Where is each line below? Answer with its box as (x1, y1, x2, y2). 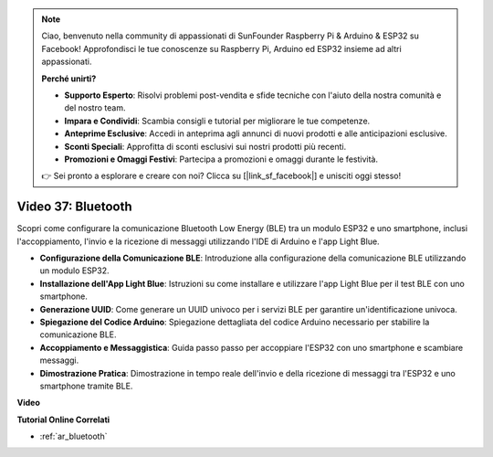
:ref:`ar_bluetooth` (39, 430, 108, 442)
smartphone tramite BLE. (39, 380, 133, 391)
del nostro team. (64, 102, 126, 113)
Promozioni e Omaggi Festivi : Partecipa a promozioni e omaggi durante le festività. (64, 154, 379, 165)
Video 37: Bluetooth (16, 199, 132, 215)
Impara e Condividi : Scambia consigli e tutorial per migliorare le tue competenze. (64, 115, 371, 126)
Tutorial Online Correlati (16, 414, 110, 425)
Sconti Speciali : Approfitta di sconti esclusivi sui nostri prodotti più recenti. (64, 141, 347, 152)
